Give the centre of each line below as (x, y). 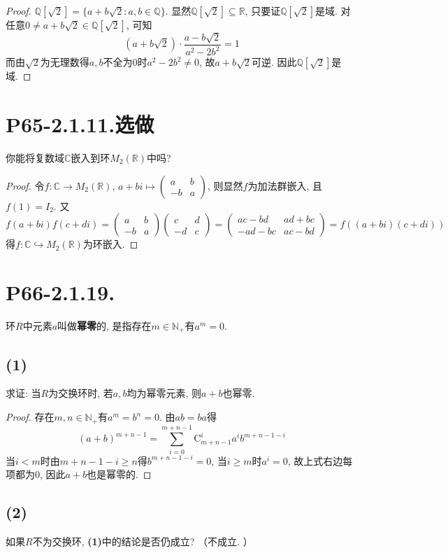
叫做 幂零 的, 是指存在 (104, 325)
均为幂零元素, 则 (164, 393)
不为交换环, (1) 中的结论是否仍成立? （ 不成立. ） (143, 541)
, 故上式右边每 (320, 460)
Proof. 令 (25, 185)
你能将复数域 (35, 157)
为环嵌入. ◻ (110, 244)
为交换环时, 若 (81, 393)
